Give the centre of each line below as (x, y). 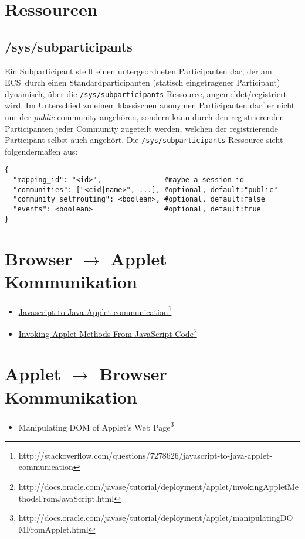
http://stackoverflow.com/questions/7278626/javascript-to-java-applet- (145, 455)
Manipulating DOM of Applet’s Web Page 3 (96, 426)
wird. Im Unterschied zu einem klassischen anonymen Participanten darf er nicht (150, 105)
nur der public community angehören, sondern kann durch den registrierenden (145, 117)
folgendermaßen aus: (41, 151)
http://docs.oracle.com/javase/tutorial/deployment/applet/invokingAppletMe (158, 486)
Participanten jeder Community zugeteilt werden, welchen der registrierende (142, 128)
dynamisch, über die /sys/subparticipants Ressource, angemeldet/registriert (146, 93)
